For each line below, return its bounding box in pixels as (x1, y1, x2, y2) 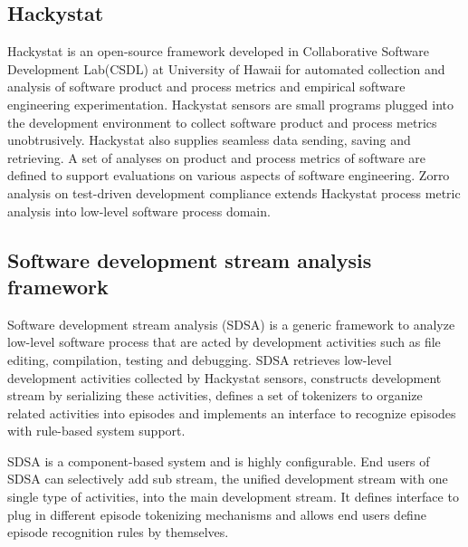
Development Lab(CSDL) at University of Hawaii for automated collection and (7, 59, 445, 78)
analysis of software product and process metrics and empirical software (7, 77, 406, 96)
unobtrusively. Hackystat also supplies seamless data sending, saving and (7, 130, 411, 149)
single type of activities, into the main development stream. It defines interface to (7, 487, 459, 506)
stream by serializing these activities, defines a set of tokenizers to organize (7, 386, 423, 405)
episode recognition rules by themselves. (7, 523, 229, 542)
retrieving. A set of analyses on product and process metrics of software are (7, 148, 425, 167)
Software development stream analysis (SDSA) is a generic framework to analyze (7, 314, 455, 333)
